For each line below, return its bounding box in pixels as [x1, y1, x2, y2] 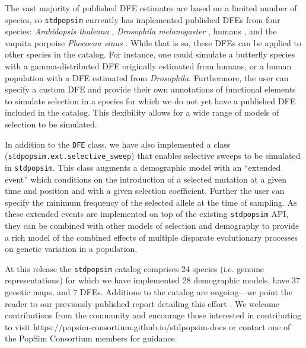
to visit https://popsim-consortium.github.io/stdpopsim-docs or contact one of [5, 320, 291, 333]
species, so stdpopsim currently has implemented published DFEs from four [5, 13, 280, 25]
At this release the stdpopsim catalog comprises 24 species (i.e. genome [5, 262, 264, 274]
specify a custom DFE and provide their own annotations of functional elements [5, 83, 296, 95]
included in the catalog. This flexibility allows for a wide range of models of [5, 106, 279, 119]
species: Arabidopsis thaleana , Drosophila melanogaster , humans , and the [5, 25, 277, 37]
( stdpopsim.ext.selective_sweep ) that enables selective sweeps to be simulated [5, 149, 301, 162]
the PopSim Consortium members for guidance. [5, 332, 177, 344]
